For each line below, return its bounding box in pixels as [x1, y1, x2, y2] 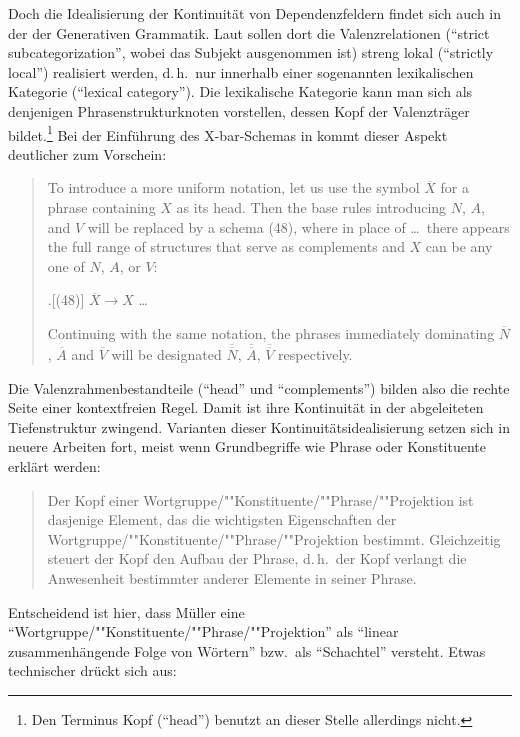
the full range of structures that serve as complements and [47, 236, 405, 257]
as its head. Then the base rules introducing [176, 197, 447, 217]
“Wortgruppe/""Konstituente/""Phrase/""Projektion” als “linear [8, 621, 399, 642]
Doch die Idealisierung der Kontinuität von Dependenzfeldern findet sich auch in [8, 3, 502, 23]
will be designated [111, 344, 222, 364]
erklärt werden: [8, 455, 101, 476]
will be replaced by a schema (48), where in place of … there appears [87, 216, 510, 237]
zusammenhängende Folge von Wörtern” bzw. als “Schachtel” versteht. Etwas [8, 640, 486, 661]
